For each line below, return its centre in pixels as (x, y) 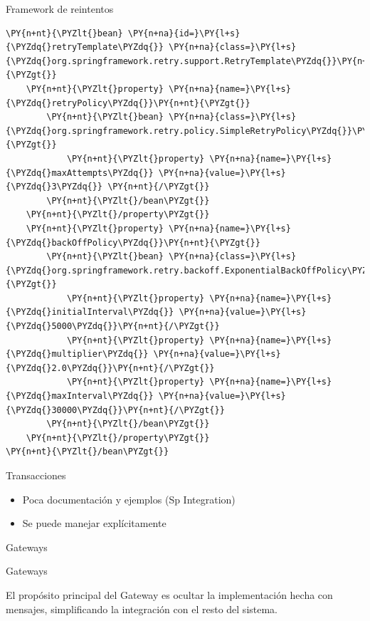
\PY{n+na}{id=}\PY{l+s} (184, 33)
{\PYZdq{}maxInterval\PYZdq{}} (80, 396)
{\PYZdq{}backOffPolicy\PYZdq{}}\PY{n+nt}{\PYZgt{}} (133, 242)
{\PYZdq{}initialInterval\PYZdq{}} (90, 312)
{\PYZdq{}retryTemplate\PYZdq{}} (85, 47)
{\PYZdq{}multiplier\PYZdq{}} (77, 354)
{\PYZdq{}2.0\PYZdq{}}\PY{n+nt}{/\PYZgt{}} (110, 368)
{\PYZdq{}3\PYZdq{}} (54, 187)
